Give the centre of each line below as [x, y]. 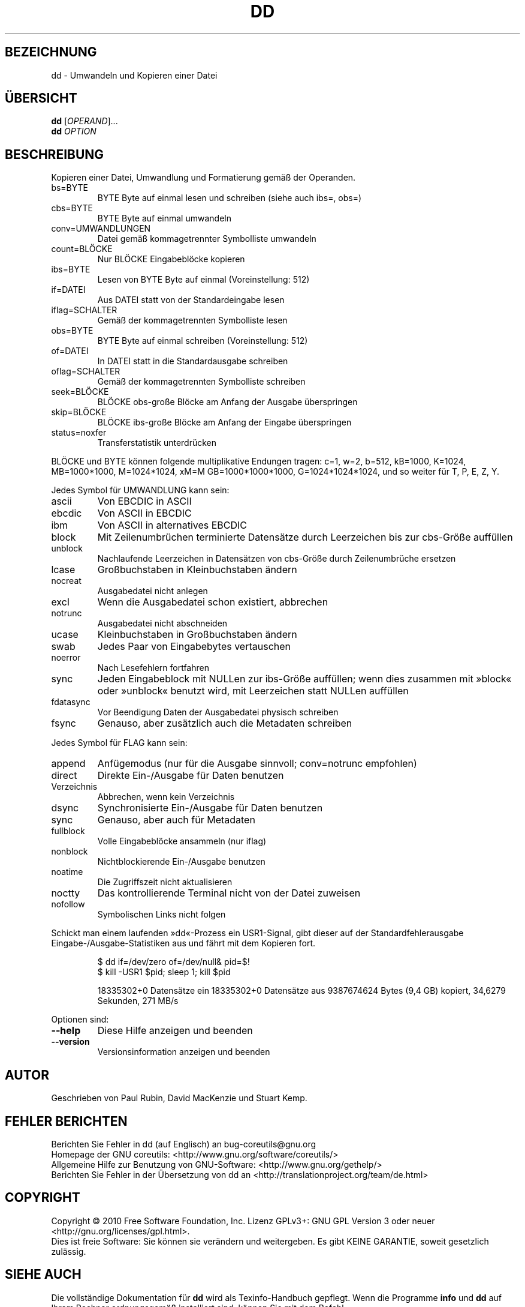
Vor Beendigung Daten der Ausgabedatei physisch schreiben [218, 712]
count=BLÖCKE [82, 249]
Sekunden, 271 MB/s [138, 1001]
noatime [67, 872]
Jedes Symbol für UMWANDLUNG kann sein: [140, 490]
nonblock [70, 852]
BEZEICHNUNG [51, 52]
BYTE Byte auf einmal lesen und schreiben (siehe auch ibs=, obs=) [230, 198]
